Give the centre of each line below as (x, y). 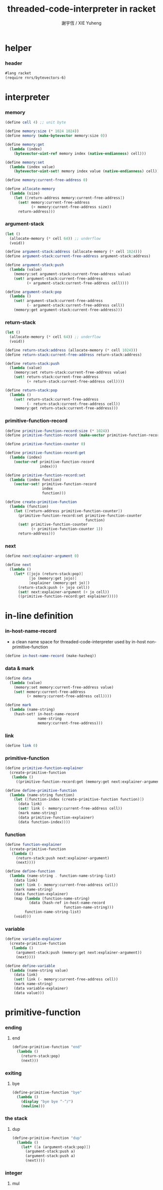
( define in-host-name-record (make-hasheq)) (51, 656)
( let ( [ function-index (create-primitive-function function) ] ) (79, 800)
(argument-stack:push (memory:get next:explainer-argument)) (79, 953)
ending (14, 1027)
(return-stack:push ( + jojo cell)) (54, 587)
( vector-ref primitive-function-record (54, 462)
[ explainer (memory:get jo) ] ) (59, 583)
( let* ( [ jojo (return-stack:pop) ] (49, 574)
